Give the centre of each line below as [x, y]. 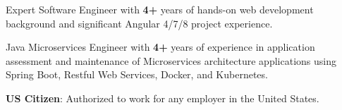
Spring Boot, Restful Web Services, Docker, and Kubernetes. [137, 74]
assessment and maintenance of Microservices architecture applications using [171, 60]
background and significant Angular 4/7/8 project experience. [139, 23]
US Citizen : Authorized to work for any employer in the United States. [163, 98]
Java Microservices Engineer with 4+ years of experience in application [160, 47]
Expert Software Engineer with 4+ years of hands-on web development [160, 9]
